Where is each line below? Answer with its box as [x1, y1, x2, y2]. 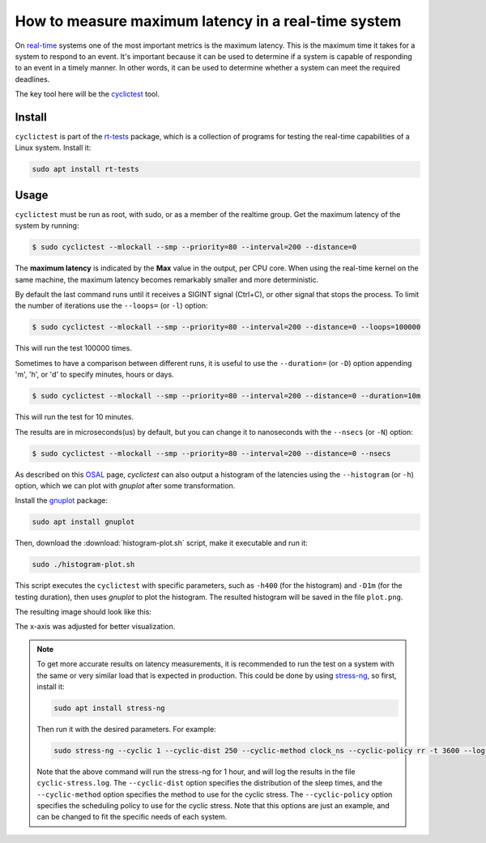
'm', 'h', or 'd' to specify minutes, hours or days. [15, 369, 174, 380]
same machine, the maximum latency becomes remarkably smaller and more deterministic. [15, 275, 319, 284]
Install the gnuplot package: [15, 496, 109, 505]
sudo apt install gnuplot [32, 517, 135, 526]
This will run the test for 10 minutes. [15, 412, 134, 422]
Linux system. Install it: [15, 143, 92, 153]
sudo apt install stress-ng [53, 703, 165, 713]
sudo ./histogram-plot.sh [32, 560, 135, 569]
